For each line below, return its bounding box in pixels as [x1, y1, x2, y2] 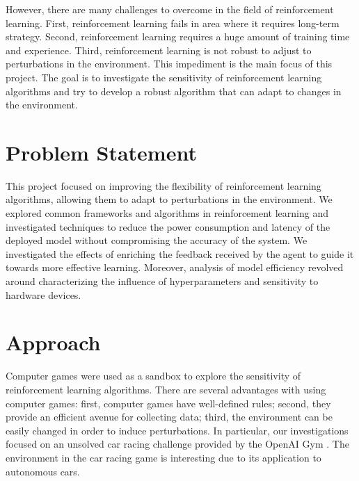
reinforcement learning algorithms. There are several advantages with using [6, 382, 326, 396]
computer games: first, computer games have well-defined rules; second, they [6, 396, 331, 410]
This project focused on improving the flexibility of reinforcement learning [6, 178, 321, 193]
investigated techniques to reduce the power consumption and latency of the [6, 219, 330, 234]
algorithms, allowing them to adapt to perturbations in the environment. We [6, 192, 333, 206]
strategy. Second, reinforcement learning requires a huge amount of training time [6, 29, 350, 44]
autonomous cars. [6, 464, 80, 478]
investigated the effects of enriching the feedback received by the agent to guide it [6, 246, 354, 261]
